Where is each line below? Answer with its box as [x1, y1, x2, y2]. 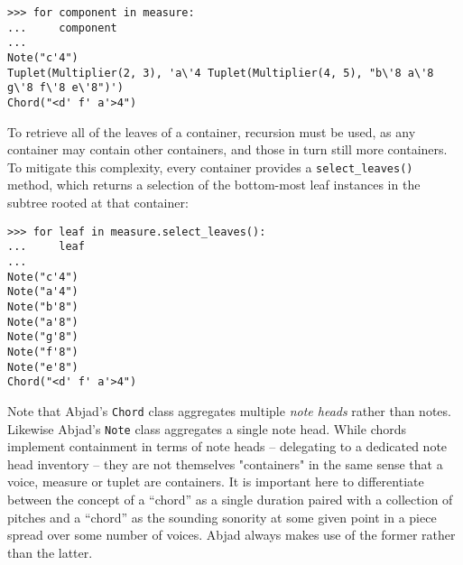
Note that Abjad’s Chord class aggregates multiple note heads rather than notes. [7, 401, 451, 420]
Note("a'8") [7, 315, 79, 329]
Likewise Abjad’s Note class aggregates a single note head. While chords [7, 419, 407, 438]
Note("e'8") [7, 360, 79, 374]
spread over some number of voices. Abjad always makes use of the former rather [7, 525, 456, 544]
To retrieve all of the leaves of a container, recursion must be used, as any [7, 122, 416, 141]
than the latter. [7, 542, 93, 561]
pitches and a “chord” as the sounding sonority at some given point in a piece [7, 507, 437, 526]
